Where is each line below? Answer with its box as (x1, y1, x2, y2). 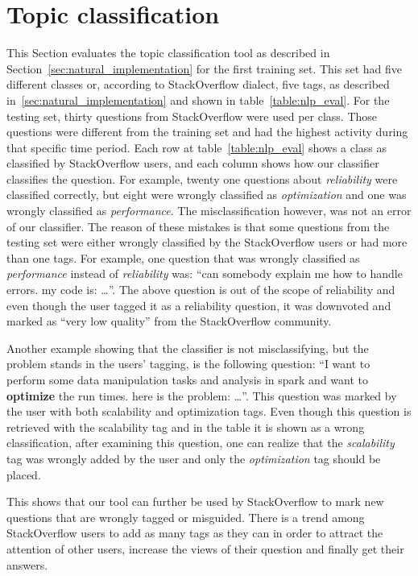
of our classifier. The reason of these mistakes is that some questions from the (6, 218, 390, 234)
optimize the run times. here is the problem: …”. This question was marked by (6, 387, 397, 404)
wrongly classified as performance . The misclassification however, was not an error (6, 202, 412, 219)
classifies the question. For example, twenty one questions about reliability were (6, 170, 398, 187)
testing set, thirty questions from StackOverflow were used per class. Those (6, 107, 378, 124)
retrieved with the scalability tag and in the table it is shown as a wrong (6, 418, 365, 435)
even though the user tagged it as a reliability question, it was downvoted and (6, 296, 391, 313)
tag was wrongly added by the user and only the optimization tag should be (6, 450, 381, 466)
